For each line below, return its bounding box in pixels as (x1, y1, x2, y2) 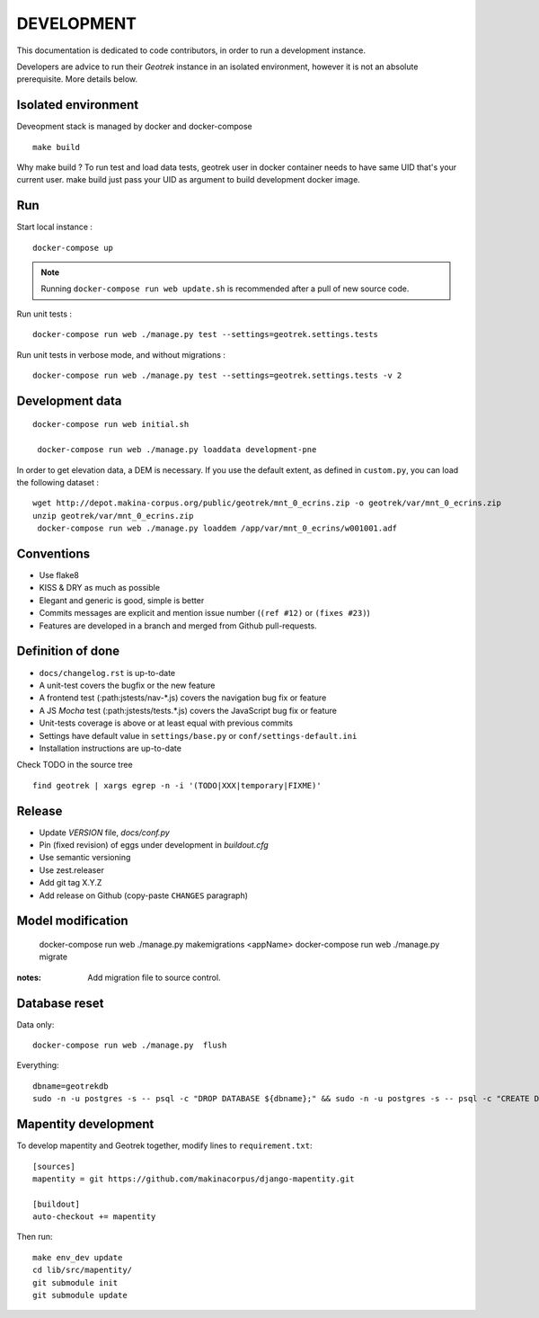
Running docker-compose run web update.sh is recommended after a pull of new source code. (40, 283, 410, 294)
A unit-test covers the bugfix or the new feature (39, 680, 216, 690)
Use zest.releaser (39, 864, 105, 876)
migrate (39, 951, 67, 962)
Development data (16, 393, 122, 408)
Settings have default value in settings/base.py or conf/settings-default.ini (39, 730, 358, 741)
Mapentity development (16, 1117, 155, 1132)
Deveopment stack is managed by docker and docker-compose (16, 121, 252, 132)
